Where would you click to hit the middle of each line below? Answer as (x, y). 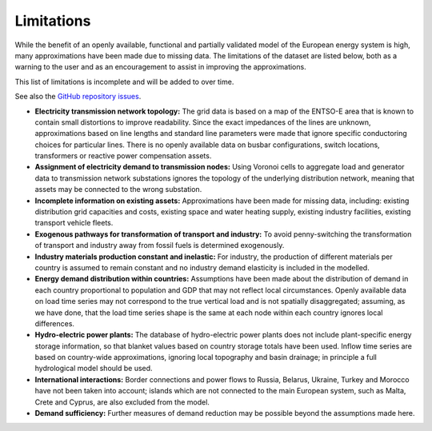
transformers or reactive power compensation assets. (123, 156)
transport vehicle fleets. (74, 223)
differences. (55, 323)
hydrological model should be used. (94, 369)
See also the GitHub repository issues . (78, 97)
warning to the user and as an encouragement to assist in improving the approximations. (161, 67)
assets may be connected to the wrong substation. (118, 190)
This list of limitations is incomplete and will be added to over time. (124, 82)
